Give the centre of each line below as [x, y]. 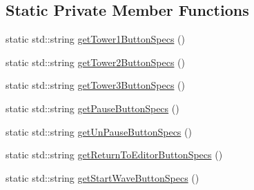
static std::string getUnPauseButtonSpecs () [99, 131]
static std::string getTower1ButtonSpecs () [95, 39]
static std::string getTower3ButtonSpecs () [95, 85]
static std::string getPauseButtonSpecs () [92, 108]
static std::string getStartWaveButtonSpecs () [102, 177]
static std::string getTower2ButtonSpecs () [95, 62]
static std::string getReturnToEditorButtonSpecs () [114, 155]
